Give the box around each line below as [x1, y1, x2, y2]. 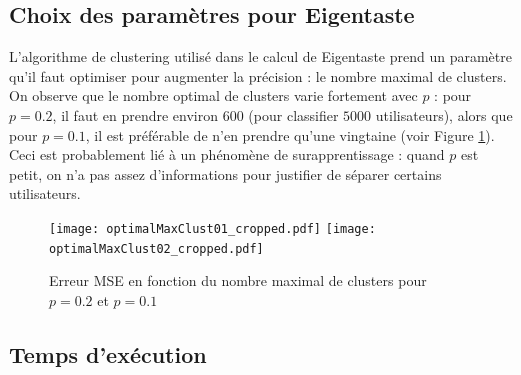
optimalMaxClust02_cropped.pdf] [49, 241, 264, 256]
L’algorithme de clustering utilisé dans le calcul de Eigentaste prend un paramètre [9, 46, 512, 67]
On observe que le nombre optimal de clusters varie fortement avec [9, 85, 418, 106]
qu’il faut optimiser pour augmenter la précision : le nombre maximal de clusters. [9, 65, 507, 86]
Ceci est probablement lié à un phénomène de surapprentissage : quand [9, 144, 445, 165]
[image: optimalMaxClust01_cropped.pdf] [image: [49, 221, 376, 236]
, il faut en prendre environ [52, 104, 219, 125]
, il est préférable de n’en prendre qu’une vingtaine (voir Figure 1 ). [85, 124, 495, 145]
